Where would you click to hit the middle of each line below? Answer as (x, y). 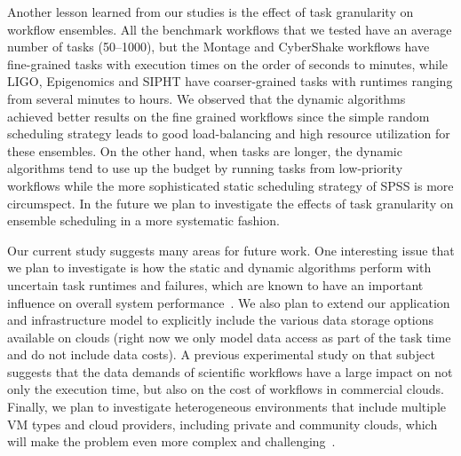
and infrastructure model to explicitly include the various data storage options (221, 320)
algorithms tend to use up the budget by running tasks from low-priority (205, 168)
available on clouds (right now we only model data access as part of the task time (229, 337)
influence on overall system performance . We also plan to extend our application (229, 302)
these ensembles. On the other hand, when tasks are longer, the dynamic (205, 150)
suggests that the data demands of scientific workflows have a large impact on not (230, 371)
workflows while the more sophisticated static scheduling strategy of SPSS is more (230, 185)
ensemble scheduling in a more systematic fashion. (143, 220)
